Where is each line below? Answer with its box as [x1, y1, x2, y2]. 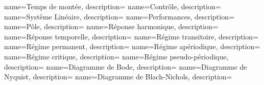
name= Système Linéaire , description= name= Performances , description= [4, 11, 234, 22]
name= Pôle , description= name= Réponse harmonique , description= [4, 21, 218, 32]
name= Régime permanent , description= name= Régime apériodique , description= [4, 41, 260, 52]
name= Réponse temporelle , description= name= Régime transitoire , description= [4, 31, 258, 41]
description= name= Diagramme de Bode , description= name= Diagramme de [4, 61, 247, 72]
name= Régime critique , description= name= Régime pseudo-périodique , [4, 51, 229, 61]
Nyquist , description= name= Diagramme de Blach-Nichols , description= [4, 71, 232, 82]
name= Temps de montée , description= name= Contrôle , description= [4, 1, 221, 11]
